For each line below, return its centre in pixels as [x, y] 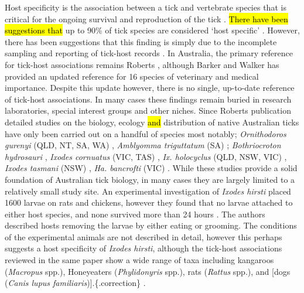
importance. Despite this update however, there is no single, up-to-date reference [150, 88]
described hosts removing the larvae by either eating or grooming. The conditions [151, 225]
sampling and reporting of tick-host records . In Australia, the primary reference [149, 53]
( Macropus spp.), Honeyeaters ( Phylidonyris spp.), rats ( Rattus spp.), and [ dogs [148, 271]
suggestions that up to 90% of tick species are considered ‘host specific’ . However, [152, 30]
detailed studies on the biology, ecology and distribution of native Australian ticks [152, 122]
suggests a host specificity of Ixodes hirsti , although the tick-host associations [144, 248]
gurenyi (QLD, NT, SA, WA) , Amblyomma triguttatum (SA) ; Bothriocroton [143, 145]
